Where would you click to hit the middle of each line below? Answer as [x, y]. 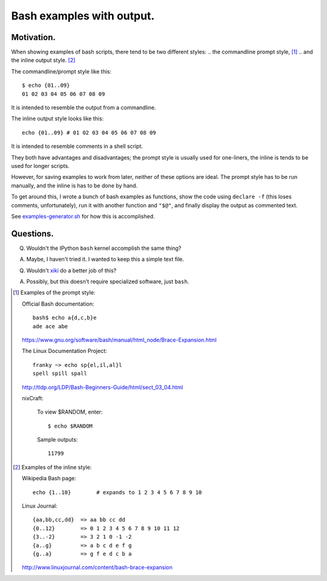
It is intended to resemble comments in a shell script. [77, 146]
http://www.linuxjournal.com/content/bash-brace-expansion [97, 568]
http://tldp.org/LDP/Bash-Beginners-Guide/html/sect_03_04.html [103, 387]
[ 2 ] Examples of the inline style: [52, 467]
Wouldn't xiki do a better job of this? [71, 270]
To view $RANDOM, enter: [70, 412]
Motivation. [33, 37]
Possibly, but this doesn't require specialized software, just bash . [108, 281]
